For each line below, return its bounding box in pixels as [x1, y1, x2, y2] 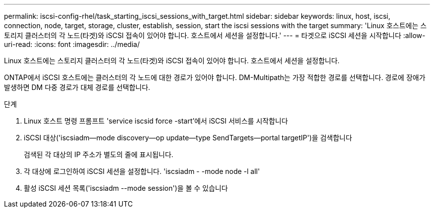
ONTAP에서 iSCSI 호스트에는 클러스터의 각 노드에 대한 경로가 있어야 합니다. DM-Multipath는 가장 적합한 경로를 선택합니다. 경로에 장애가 [4, 73, 426, 82]
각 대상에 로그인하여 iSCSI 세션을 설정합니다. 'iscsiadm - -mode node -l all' [24, 167, 260, 175]
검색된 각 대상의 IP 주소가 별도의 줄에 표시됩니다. [24, 150, 173, 159]
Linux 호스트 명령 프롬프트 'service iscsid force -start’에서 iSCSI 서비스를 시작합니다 [24, 117, 288, 125]
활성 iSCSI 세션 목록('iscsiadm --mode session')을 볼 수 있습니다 [24, 184, 228, 192]
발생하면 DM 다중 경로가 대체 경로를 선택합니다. [4, 83, 151, 91]
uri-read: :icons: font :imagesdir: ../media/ [4, 40, 140, 48]
